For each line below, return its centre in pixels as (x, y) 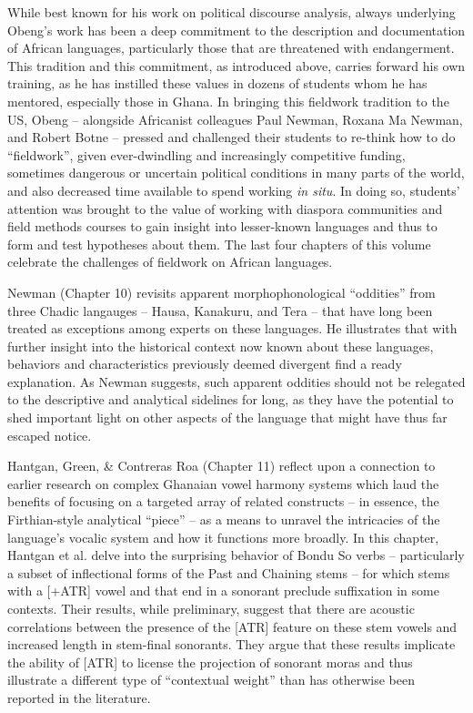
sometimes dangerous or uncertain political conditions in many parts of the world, (236, 173)
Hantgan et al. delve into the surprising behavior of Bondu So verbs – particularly (236, 555)
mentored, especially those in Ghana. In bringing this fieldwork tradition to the (228, 101)
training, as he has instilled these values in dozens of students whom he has (217, 83)
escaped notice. (50, 435)
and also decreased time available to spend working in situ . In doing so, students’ (234, 190)
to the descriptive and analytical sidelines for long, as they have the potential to (231, 399)
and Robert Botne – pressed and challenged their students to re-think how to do (231, 137)
